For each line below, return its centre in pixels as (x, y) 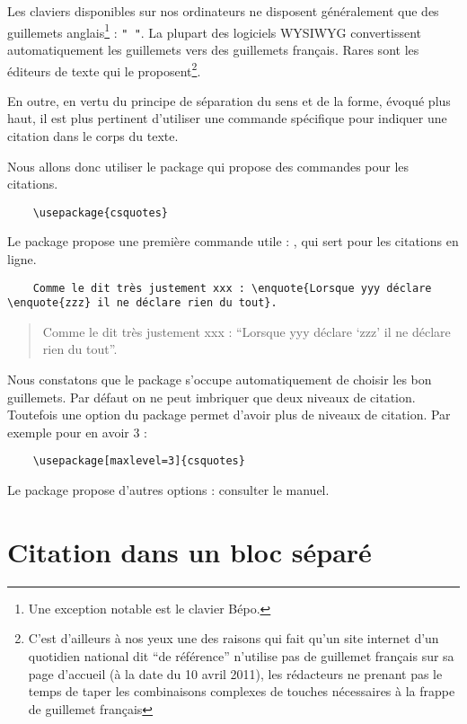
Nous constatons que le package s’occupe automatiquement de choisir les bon (220, 380)
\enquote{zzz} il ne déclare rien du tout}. (142, 303)
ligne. (22, 258)
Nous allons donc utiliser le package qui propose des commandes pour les (208, 166)
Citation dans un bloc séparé (189, 551)
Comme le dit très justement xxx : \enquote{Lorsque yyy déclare (232, 288)
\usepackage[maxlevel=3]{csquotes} (139, 461)
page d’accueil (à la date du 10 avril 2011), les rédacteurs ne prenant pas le (235, 673)
